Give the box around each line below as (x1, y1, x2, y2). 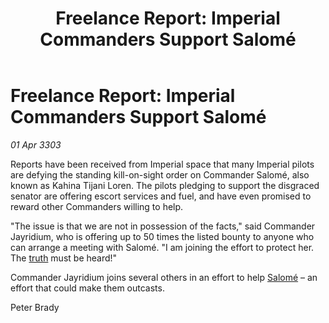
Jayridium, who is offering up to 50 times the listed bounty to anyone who (10, 230, 315, 242)
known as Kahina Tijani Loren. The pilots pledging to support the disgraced (10, 179, 320, 191)
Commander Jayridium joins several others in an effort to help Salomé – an (10, 271, 318, 283)
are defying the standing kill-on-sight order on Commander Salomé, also (10, 168, 310, 181)
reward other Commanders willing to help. (10, 200, 184, 212)
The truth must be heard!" (10, 252, 118, 264)
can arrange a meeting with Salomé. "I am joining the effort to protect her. (10, 241, 315, 253)
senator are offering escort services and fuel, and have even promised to (10, 190, 312, 202)
